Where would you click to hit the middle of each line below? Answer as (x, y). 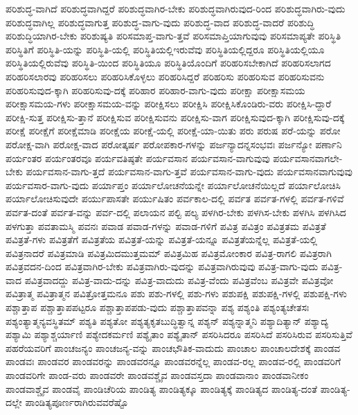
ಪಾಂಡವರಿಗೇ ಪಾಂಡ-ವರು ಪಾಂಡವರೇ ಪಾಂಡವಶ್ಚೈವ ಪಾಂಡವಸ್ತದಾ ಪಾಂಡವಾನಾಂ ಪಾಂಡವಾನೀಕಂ (157, 375)
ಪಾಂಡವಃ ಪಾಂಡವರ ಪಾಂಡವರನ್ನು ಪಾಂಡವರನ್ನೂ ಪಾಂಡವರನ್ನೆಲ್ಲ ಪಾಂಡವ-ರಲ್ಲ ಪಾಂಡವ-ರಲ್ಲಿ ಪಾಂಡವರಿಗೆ (173, 361)
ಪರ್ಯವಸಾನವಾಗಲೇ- (308, 158)
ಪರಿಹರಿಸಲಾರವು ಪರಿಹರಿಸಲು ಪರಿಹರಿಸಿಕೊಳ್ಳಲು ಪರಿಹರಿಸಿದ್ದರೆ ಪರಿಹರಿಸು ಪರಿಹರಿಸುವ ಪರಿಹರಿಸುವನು (165, 76)
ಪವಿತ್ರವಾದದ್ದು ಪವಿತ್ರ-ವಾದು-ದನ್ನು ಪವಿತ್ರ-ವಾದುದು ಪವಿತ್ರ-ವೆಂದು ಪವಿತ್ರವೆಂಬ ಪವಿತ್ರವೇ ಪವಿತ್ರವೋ (179, 280)
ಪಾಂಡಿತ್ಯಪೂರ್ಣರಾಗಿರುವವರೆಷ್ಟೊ (77, 402)
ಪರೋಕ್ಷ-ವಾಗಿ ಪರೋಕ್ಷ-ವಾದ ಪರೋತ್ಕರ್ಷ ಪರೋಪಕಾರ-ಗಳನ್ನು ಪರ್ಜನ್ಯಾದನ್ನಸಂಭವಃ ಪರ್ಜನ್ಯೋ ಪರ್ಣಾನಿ (174, 144)
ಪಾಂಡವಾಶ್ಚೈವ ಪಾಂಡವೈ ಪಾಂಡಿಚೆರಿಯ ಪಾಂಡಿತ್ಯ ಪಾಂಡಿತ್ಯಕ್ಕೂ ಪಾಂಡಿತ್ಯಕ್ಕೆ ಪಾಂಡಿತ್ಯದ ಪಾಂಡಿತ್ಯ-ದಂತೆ (162, 388)
